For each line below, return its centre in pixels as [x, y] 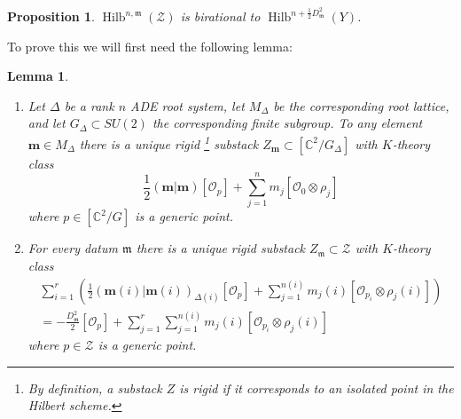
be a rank [89, 105]
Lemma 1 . [38, 76]
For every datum [73, 248]
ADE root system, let [188, 105]
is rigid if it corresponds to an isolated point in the [316, 387]
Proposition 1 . [51, 16]
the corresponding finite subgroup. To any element [287, 123]
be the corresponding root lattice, [361, 105]
